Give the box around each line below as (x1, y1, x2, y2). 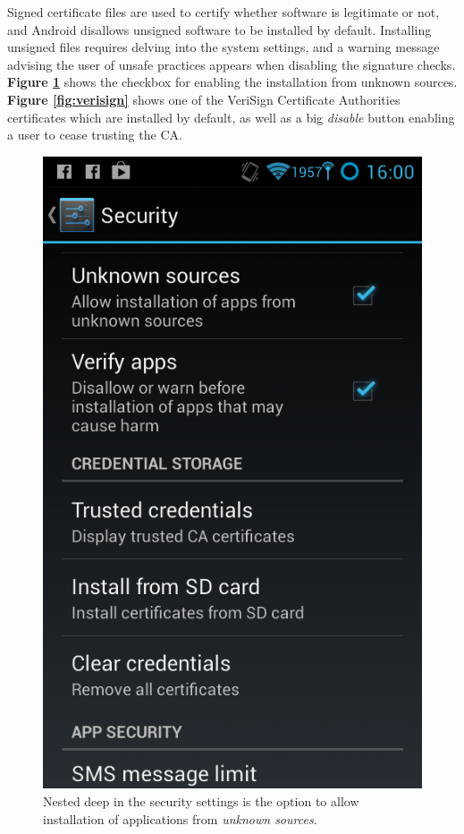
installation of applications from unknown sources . (43, 809, 317, 828)
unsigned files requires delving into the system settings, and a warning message (7, 38, 440, 56)
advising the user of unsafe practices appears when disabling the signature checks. (7, 55, 456, 73)
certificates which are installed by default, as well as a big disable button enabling (7, 107, 455, 126)
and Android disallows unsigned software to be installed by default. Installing (7, 20, 432, 38)
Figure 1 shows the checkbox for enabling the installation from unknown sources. (7, 72, 458, 91)
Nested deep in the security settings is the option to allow (43, 792, 359, 810)
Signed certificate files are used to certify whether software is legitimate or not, (7, 3, 440, 21)
